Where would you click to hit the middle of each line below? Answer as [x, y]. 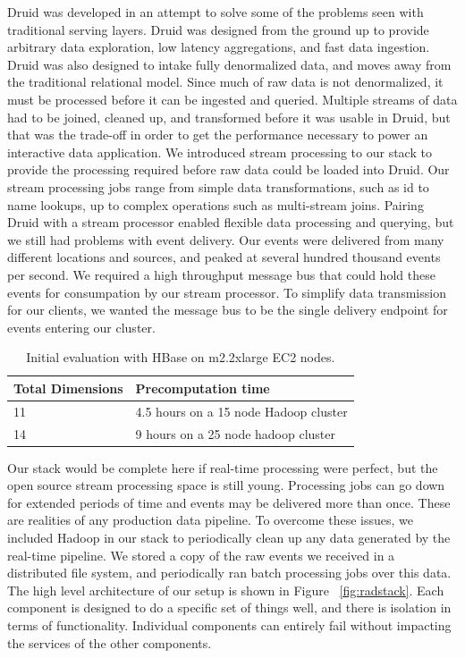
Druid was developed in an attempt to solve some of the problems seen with [216, 12]
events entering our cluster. [81, 327]
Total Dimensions [68, 388]
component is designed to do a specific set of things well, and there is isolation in [229, 607]
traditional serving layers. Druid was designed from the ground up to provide [218, 29]
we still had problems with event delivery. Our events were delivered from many [226, 239]
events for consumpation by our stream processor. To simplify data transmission [227, 292]
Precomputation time [203, 388]
